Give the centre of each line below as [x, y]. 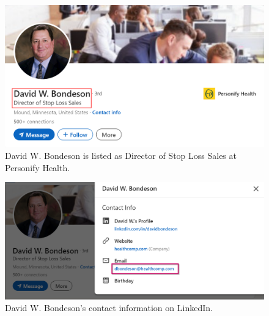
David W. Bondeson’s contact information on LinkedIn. [109, 308]
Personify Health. [38, 167]
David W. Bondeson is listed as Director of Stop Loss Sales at [121, 156]
